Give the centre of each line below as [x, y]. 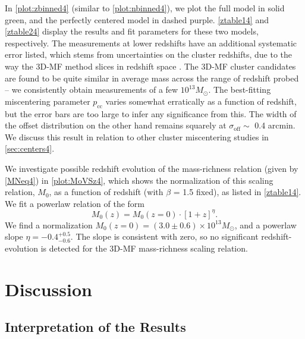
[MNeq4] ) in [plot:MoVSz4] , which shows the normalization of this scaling [139, 180]
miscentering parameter [48, 101]
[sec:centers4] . [30, 148]
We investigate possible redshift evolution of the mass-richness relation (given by [152, 168]
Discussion [48, 289]
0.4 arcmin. [275, 125]
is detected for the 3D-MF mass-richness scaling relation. [144, 248]
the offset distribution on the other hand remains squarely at [116, 125]
